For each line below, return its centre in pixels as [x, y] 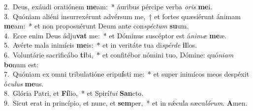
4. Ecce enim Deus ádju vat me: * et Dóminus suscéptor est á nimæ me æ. [115, 35]
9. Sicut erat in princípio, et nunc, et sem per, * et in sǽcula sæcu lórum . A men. [126, 102]
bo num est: [21, 64]
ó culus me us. [24, 83]
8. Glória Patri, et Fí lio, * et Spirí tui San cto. [74, 93]
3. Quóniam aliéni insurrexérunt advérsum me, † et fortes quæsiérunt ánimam [122, 16]
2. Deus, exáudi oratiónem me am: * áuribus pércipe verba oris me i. [108, 6]
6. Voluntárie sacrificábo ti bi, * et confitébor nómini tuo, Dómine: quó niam [119, 54]
